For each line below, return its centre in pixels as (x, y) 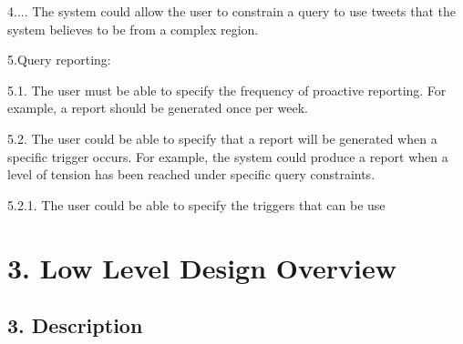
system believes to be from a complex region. (133, 29)
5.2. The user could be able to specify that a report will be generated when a (222, 138)
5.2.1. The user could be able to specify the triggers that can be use (196, 204)
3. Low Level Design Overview (202, 267)
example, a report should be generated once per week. (158, 108)
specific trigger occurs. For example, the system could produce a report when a (228, 156)
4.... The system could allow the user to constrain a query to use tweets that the (232, 11)
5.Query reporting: (59, 60)
